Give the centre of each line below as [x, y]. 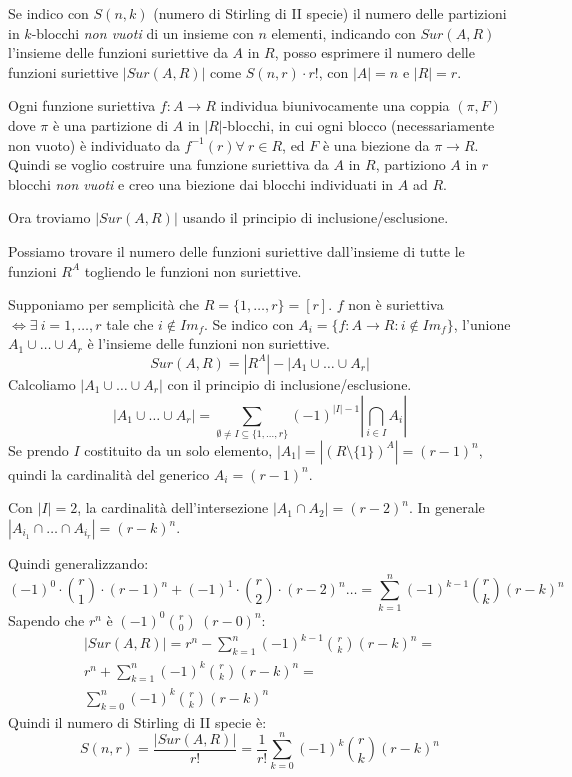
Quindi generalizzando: [78, 563]
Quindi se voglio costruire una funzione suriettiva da [168, 164]
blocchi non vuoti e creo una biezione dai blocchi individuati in [201, 183]
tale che [130, 323]
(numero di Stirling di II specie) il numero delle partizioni [330, 13]
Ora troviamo [49, 217]
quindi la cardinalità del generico [109, 473]
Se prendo [38, 449]
